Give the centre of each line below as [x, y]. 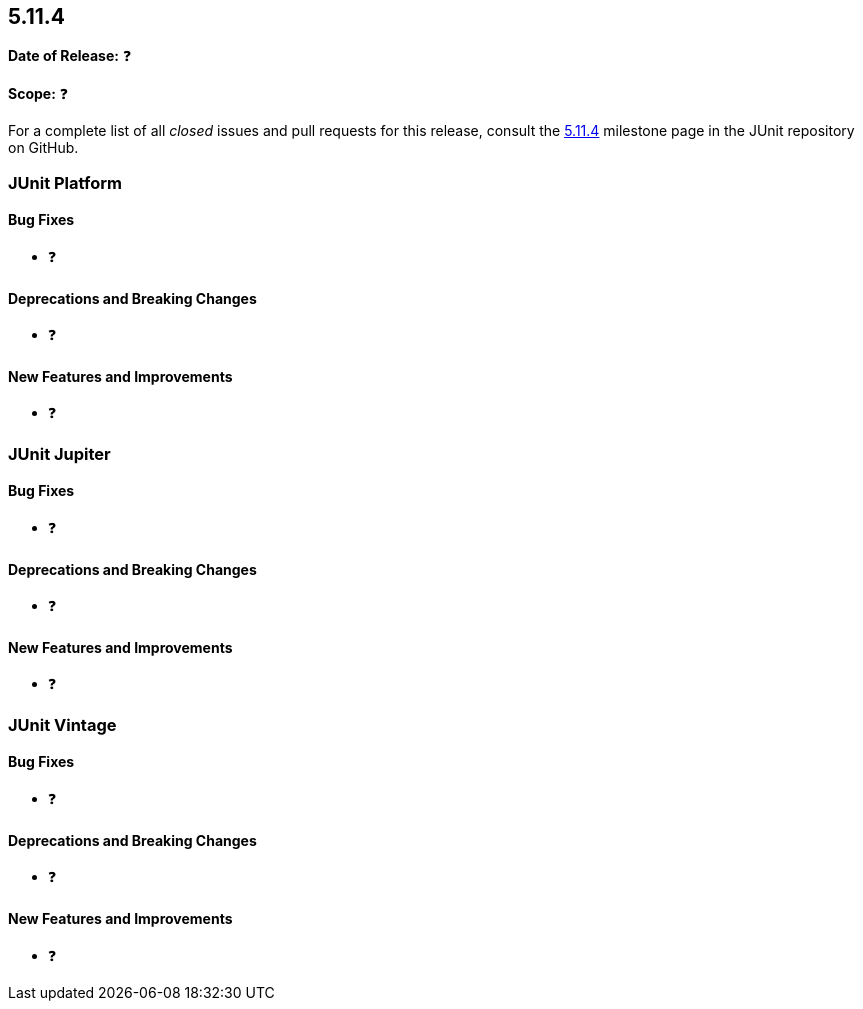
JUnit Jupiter [59, 453]
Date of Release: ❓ [70, 56]
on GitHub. [43, 148]
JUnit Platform [65, 182]
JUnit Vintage [62, 724]
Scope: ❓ [38, 94]
